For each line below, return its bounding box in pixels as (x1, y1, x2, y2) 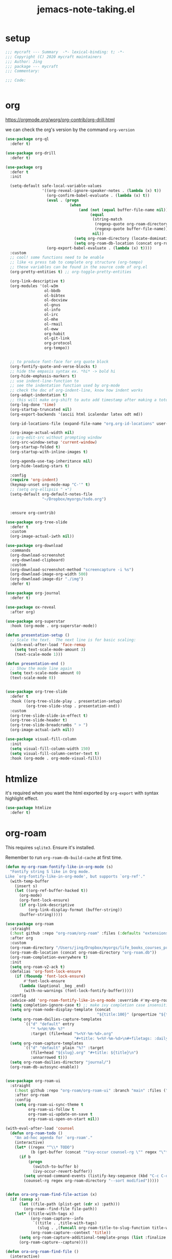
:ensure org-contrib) (10, 510, 56, 516)
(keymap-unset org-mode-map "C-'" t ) (10, 482, 91, 487)
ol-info (44, 307, 60, 313)
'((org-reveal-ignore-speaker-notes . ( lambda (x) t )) (41, 188, 161, 194)
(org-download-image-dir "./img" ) (10, 577, 83, 582)
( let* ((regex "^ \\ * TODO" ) (14, 1145, 74, 1150)
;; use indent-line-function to (10, 378, 79, 384)
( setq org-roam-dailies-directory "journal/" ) (10, 1060, 111, 1065)
